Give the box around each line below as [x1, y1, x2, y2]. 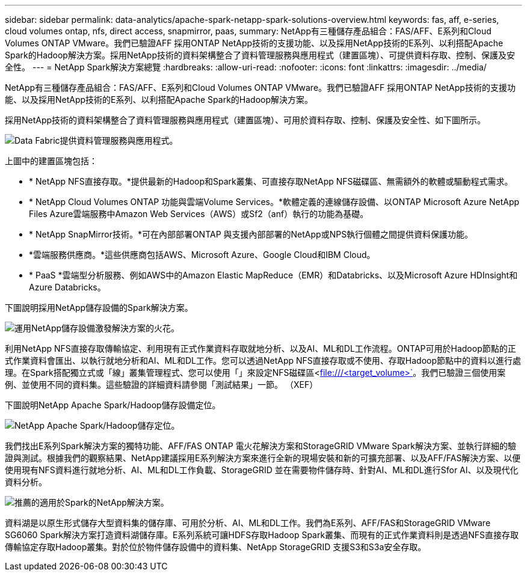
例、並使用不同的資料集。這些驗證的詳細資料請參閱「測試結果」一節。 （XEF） [5, 379, 318, 390]
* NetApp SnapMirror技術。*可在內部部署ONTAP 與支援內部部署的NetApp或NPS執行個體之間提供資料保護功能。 [29, 229, 473, 239]
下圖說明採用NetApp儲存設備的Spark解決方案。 [5, 302, 193, 313]
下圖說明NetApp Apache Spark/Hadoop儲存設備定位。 [5, 400, 221, 410]
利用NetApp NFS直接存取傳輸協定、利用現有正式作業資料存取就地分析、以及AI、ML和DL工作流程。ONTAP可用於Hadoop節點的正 [5, 343, 516, 354]
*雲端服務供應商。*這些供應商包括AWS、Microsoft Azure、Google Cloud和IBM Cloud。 [29, 250, 375, 260]
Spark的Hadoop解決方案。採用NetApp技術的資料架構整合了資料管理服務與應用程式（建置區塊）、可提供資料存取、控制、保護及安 [5, 50, 516, 60]
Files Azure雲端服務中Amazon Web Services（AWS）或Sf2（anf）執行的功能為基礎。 [29, 209, 369, 219]
